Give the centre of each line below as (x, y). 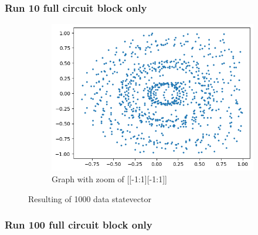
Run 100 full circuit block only (79, 225)
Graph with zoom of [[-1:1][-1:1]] (109, 178)
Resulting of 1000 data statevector (90, 198)
